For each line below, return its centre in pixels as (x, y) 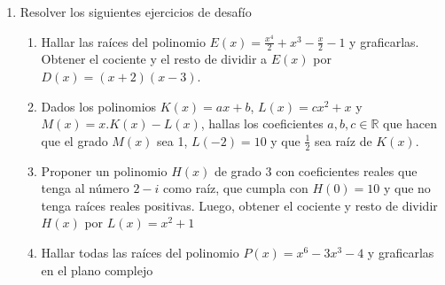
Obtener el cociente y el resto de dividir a (154, 59)
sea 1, (172, 140)
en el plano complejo (97, 270)
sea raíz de (343, 140)
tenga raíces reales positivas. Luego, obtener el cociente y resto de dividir (239, 205)
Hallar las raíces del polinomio (123, 41)
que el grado (74, 140)
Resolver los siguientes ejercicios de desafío (136, 12)
